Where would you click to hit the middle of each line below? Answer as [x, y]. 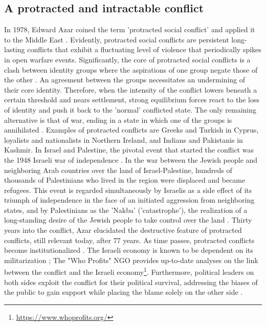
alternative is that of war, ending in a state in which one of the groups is [118, 119]
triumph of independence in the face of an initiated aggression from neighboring [129, 200]
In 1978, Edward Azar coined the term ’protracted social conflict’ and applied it [130, 29]
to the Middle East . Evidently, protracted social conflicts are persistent [117, 39]
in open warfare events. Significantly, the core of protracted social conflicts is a [127, 59]
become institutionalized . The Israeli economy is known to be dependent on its [129, 250]
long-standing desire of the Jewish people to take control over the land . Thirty [128, 220]
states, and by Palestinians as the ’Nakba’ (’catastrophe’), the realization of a [126, 210]
